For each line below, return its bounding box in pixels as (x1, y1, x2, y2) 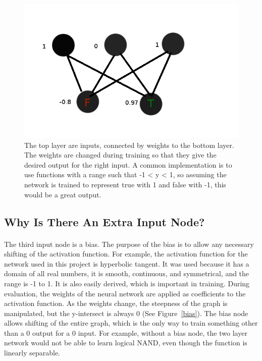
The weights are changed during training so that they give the (24, 149, 217, 160)
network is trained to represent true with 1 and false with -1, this (24, 179, 226, 189)
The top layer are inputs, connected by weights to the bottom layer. (24, 139, 234, 150)
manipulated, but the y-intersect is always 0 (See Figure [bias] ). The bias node (4, 307, 248, 318)
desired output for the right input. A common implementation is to (24, 159, 232, 170)
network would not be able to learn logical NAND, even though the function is (4, 337, 247, 348)
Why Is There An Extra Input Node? (4, 214, 205, 229)
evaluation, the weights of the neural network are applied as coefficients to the (4, 288, 246, 298)
